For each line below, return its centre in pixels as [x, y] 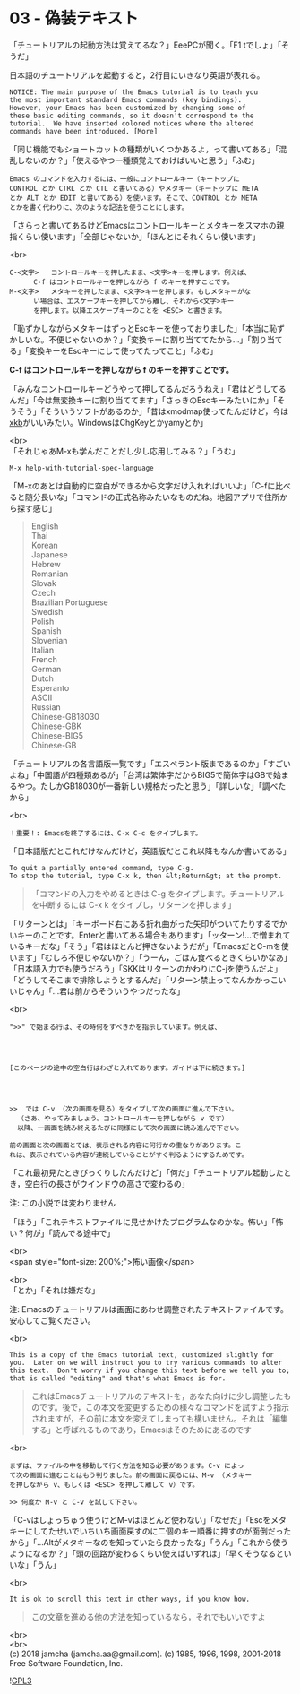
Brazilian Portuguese [70, 602]
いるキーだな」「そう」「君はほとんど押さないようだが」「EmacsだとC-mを [146, 946]
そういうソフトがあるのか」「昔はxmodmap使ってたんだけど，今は [167, 411]
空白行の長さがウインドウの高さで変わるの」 [107, 1183]
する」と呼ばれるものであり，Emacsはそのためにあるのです [141, 1430]
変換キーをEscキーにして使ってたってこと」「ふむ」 [123, 350]
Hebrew [46, 564]
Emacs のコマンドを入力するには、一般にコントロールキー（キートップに [124, 179]
